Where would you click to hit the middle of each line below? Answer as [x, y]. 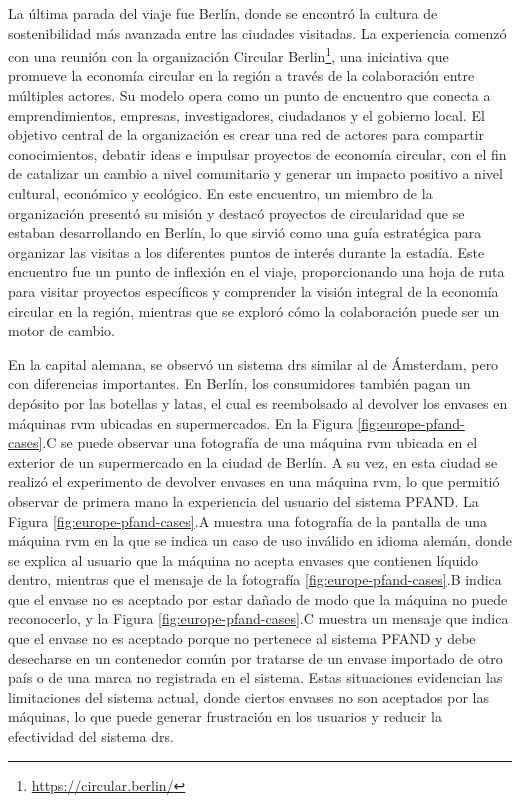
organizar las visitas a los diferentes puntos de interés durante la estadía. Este [246, 251]
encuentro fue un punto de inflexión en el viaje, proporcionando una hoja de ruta [256, 271]
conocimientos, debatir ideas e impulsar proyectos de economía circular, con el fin [257, 153]
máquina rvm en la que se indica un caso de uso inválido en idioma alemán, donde [260, 540]
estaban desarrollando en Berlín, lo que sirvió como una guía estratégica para [245, 232]
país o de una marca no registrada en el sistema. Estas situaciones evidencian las [255, 677]
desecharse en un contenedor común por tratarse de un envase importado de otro [255, 657]
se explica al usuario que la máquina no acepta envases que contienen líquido [243, 559]
